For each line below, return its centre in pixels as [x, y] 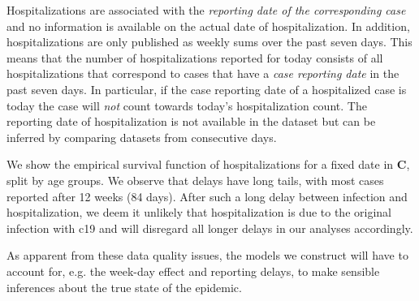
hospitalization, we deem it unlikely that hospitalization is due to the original [199, 212]
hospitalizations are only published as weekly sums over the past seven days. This [209, 42]
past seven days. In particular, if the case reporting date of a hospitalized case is [207, 89]
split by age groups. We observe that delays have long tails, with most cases [195, 180]
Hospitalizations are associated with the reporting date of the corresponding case [206, 10]
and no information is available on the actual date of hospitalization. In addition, [208, 26]
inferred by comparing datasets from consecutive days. [142, 137]
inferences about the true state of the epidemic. [124, 287]
